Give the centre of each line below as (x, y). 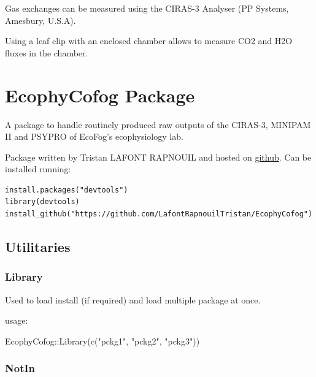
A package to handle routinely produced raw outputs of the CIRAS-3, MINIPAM (158, 124)
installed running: (38, 169)
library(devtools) (42, 202)
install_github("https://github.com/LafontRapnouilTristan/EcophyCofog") (159, 214)
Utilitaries (38, 247)
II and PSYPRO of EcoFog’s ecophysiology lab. (94, 136)
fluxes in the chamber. (47, 52)
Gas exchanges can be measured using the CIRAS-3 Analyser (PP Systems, (147, 8)
